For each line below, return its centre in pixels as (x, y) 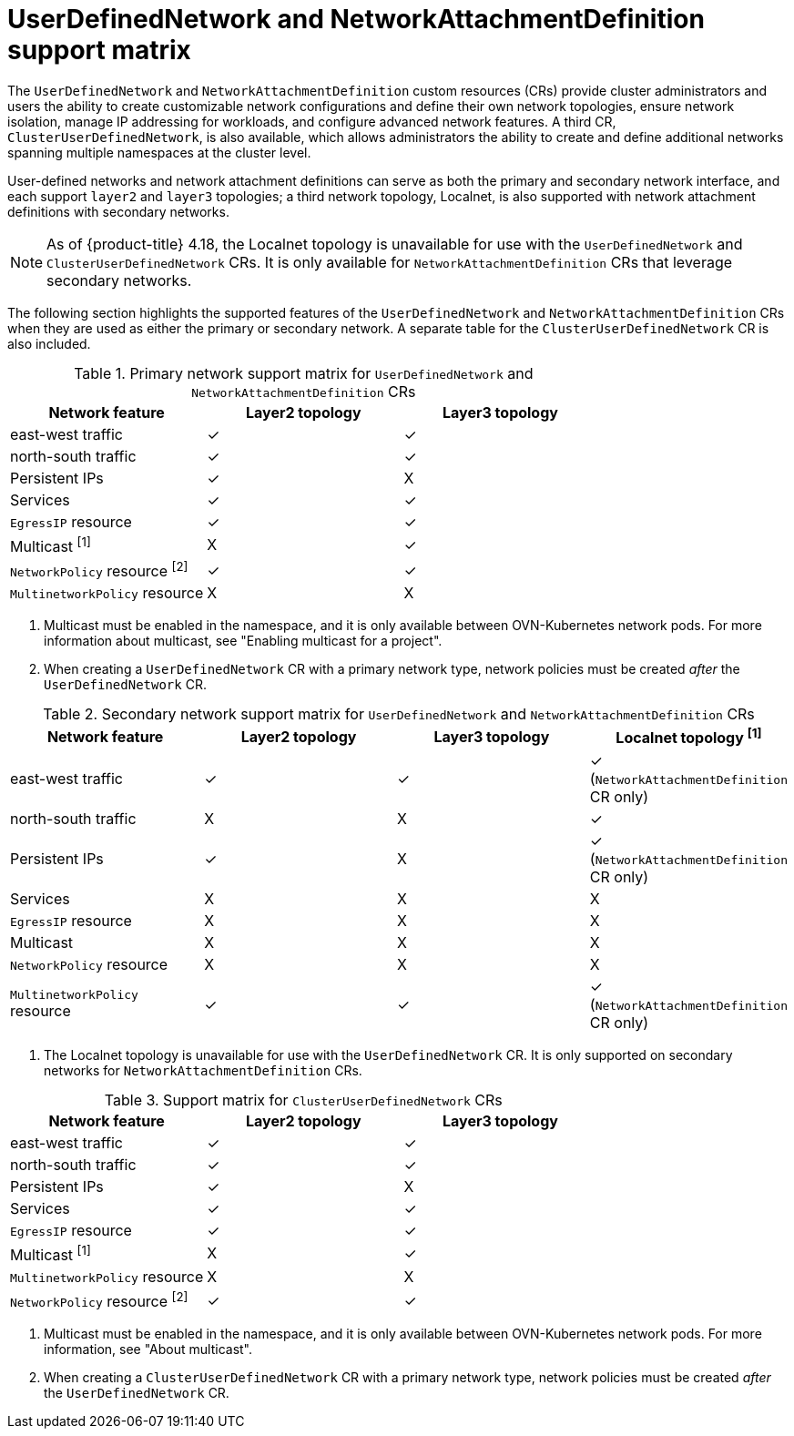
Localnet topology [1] (689, 737)
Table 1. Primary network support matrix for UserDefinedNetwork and (304, 373)
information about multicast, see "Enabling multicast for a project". (243, 641)
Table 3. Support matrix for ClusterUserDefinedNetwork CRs (303, 1100)
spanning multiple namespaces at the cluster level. (159, 152)
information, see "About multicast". (148, 1349)
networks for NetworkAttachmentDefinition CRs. (203, 1070)
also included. (49, 343)
